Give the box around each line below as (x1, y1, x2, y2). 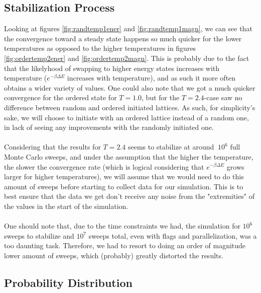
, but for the (142, 92, 180, 103)
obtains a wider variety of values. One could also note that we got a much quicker (4, 82, 255, 93)
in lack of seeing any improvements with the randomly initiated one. (4, 122, 214, 132)
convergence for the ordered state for (4, 92, 117, 103)
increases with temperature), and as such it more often (67, 72, 236, 83)
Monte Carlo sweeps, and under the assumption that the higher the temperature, (4, 151, 253, 162)
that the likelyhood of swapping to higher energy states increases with (4, 62, 220, 73)
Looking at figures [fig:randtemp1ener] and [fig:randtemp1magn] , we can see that (4, 23, 252, 34)
